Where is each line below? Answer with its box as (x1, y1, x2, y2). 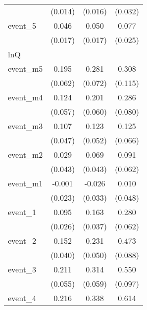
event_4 (8, 292, 36, 304)
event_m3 (8, 120, 43, 132)
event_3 (8, 264, 36, 275)
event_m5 (8, 63, 43, 74)
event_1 (8, 206, 36, 218)
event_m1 (8, 177, 43, 189)
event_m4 (8, 91, 43, 103)
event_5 (8, 20, 36, 31)
